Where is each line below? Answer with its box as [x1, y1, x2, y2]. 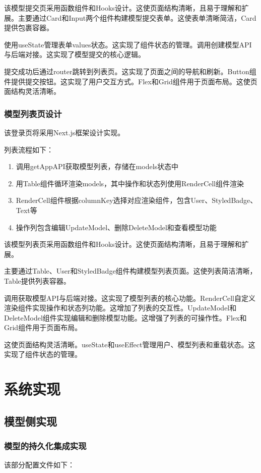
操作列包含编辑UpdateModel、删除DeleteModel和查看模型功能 [16, 222, 217, 232]
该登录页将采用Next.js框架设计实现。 [4, 127, 125, 137]
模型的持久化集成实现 [4, 440, 87, 452]
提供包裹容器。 [4, 22, 53, 33]
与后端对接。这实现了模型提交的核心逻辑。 [4, 49, 145, 60]
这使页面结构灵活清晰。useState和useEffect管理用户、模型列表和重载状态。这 [4, 339, 255, 349]
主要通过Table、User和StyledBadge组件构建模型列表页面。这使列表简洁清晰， [4, 266, 257, 276]
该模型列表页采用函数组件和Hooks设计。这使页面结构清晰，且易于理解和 [4, 239, 242, 249]
